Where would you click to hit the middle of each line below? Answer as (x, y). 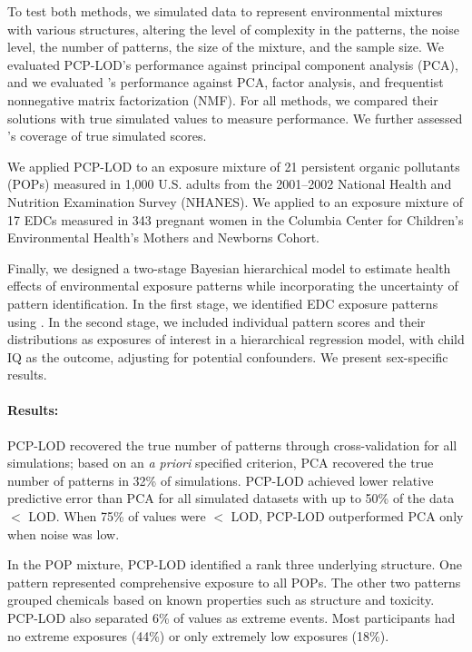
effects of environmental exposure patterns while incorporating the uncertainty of (233, 286)
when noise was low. (64, 533)
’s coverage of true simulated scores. (107, 136)
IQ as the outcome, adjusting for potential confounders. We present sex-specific (228, 356)
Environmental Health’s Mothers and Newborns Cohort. (164, 237)
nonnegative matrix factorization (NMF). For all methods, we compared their (223, 99)
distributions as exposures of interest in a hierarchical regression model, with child (236, 339)
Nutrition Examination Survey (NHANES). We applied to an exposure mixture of (235, 201)
